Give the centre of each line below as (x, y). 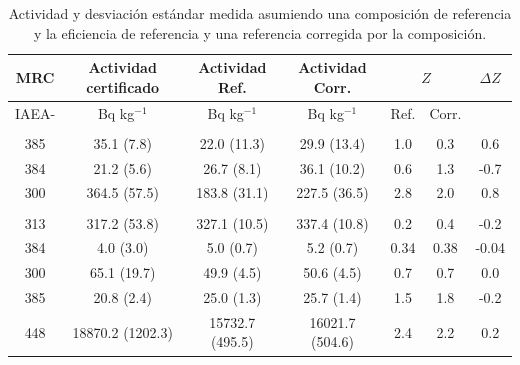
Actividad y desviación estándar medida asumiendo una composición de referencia (260, 13)
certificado (123, 86)
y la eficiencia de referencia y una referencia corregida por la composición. (260, 32)
